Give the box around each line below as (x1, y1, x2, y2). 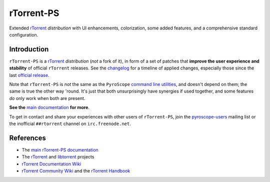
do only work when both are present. (9, 95, 85, 101)
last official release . (9, 72, 49, 78)
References (9, 133, 46, 142)
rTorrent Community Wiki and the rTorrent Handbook (21, 168, 130, 174)
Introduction (9, 45, 49, 53)
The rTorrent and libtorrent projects (21, 154, 94, 160)
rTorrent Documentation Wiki (21, 160, 81, 167)
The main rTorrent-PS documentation (21, 146, 98, 152)
